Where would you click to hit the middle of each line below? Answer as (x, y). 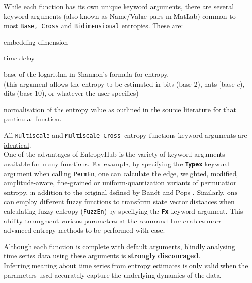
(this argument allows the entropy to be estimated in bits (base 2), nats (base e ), (124, 83)
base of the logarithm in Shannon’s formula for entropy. (87, 74)
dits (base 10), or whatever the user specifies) (71, 93)
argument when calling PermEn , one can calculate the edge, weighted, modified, (121, 173)
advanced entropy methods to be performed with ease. (85, 230)
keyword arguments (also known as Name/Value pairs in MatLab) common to (120, 16)
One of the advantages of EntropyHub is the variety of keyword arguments (115, 154)
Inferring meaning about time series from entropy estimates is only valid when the (126, 265)
